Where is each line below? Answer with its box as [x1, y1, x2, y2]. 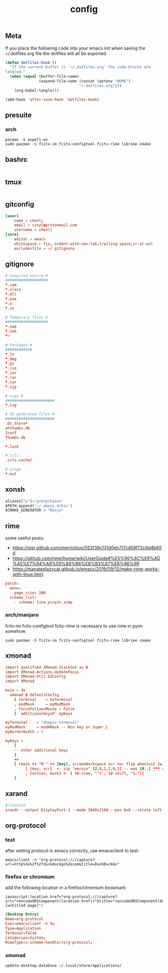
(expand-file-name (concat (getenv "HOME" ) [38, 79, 131, 84]
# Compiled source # [5, 273, 48, 278]
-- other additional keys [14, 748, 68, 753]
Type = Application [5, 926, 41, 931]
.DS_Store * [5, 421, 28, 426]
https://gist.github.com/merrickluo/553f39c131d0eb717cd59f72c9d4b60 [12, 545, 162, 551]
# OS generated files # [5, 412, 55, 417]
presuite [5, 111, 32, 119]
